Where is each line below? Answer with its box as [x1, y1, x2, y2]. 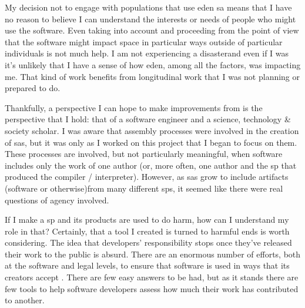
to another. [5, 294, 45, 306]
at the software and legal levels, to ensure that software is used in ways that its [5, 259, 290, 272]
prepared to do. [5, 82, 61, 94]
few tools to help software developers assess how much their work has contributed [5, 282, 299, 294]
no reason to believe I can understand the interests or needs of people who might [5, 12, 296, 25]
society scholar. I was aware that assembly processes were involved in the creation [5, 124, 299, 136]
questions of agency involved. [5, 193, 109, 206]
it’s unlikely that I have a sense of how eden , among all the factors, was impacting [5, 58, 301, 71]
